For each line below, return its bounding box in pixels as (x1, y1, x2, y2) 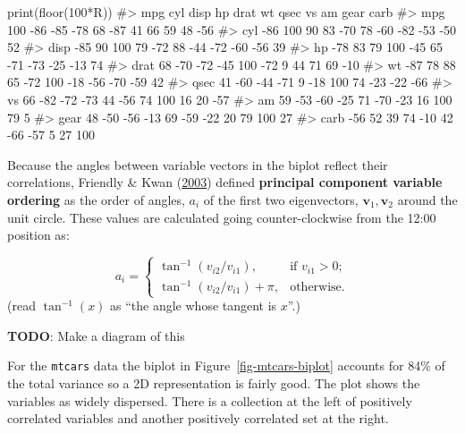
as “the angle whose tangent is (110, 296, 277, 315)
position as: (7, 225, 70, 244)
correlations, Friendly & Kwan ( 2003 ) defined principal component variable (7, 173, 443, 191)
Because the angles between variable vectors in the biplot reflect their (7, 155, 388, 174)
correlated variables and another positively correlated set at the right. (7, 409, 389, 428)
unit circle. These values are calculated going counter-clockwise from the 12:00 (7, 208, 436, 226)
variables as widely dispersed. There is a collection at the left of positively (7, 391, 412, 410)
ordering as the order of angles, (7, 190, 185, 208)
